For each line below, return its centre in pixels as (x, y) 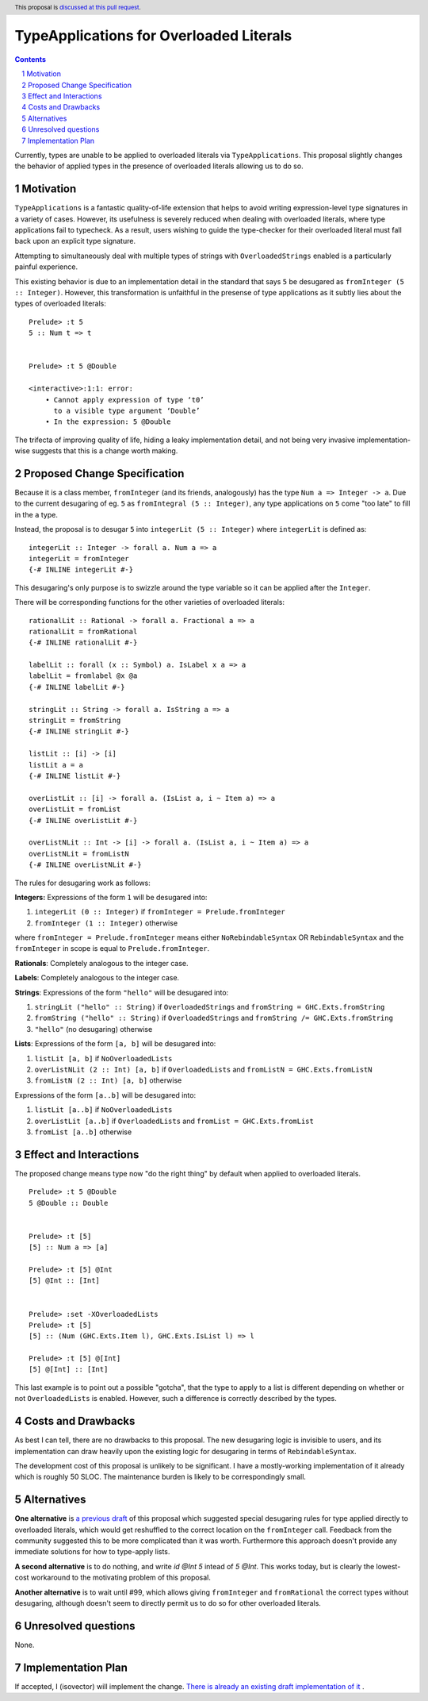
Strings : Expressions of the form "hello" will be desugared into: (122, 992)
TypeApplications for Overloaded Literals (153, 36)
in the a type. (36, 514)
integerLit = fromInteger (79, 558)
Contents (31, 59)
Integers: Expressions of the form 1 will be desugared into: (111, 897)
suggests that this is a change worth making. (105, 451)
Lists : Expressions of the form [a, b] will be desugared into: (115, 1044)
